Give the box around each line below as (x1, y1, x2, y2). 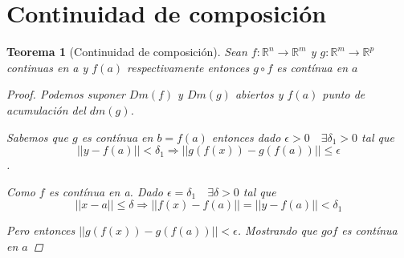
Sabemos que (6, 128, 68, 145)
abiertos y (235, 86, 284, 103)
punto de (322, 86, 365, 103)
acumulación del (6, 101, 86, 118)
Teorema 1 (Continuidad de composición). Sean (6, 43, 247, 60)
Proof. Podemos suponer (6, 86, 125, 103)
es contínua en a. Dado (48, 183, 163, 200)
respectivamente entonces (127, 58, 250, 75)
